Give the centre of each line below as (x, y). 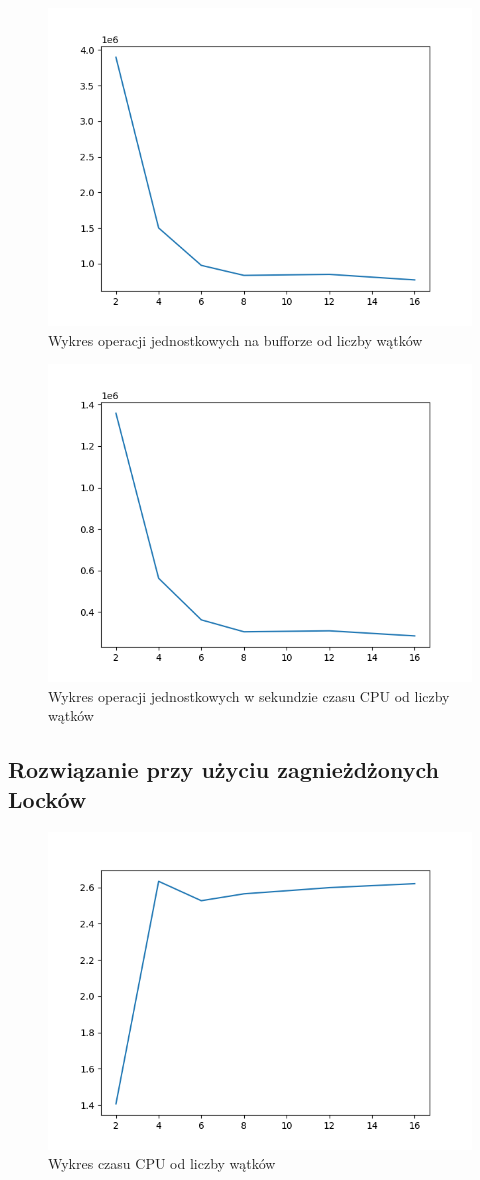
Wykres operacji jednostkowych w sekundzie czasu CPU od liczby (249, 695)
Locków (47, 798)
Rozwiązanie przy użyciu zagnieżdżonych (223, 769)
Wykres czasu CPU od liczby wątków (162, 1163)
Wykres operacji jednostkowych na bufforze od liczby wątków (235, 339)
